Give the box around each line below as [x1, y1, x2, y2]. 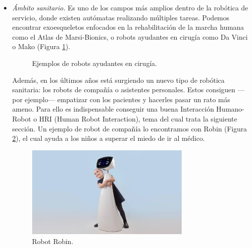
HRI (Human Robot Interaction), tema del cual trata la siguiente [39, 113, 237, 124]
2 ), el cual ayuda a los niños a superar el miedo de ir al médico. [12, 133, 205, 143]
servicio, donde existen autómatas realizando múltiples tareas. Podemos [12, 12, 230, 22]
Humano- [216, 104, 245, 114]
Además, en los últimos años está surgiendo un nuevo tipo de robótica [12, 74, 225, 85]
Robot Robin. [32, 236, 74, 246]
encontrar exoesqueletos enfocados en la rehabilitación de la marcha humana [12, 22, 244, 32]
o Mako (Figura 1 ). [12, 41, 70, 52]
